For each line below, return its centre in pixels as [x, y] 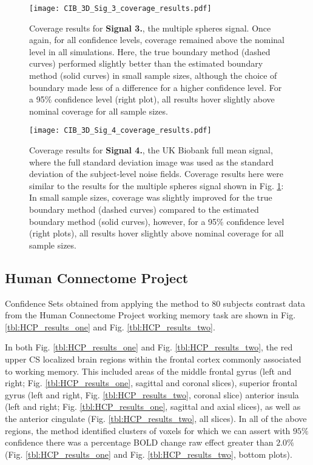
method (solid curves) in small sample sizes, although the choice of [153, 75]
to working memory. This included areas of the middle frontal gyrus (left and [148, 371]
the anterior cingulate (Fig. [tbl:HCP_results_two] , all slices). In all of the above [156, 418]
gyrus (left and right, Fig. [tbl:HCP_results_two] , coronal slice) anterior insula [152, 394]
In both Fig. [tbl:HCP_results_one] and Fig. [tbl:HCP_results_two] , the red [149, 347]
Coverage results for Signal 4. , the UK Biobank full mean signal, [151, 150]
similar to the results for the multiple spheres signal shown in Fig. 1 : [156, 185]
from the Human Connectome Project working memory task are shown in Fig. [150, 315]
